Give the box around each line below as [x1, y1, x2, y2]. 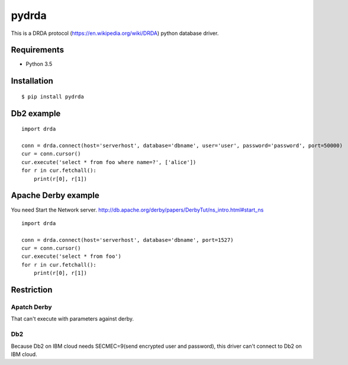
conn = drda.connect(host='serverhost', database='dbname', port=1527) [21, 236, 234, 243]
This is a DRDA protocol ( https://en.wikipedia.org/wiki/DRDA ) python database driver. [11, 30, 219, 37]
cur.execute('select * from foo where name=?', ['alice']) [21, 159, 196, 165]
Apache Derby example [11, 190, 100, 201]
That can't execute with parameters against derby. [11, 315, 134, 322]
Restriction [11, 285, 53, 295]
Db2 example [11, 108, 61, 119]
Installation [11, 76, 53, 86]
